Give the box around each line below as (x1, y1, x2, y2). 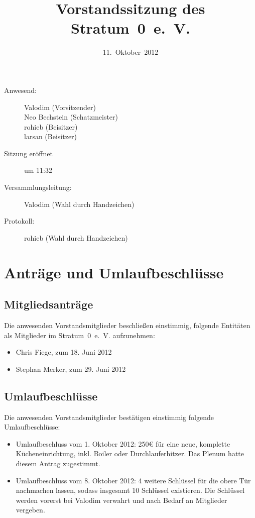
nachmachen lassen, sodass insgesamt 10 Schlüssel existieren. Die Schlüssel (16, 485, 245, 495)
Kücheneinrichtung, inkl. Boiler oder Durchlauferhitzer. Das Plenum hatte (16, 448, 244, 459)
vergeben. (16, 504, 45, 515)
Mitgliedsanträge (4, 296, 93, 312)
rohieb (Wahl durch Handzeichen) (24, 232, 128, 243)
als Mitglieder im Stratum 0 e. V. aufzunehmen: (4, 330, 155, 340)
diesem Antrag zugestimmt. (16, 458, 100, 468)
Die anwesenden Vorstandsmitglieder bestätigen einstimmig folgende (4, 411, 214, 422)
